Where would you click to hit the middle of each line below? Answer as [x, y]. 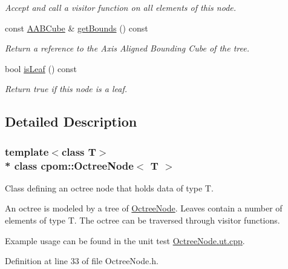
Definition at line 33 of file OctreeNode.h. [82, 261]
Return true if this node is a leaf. [66, 89]
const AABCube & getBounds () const [77, 28]
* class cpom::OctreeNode [69, 165]
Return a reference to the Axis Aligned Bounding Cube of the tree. [127, 48]
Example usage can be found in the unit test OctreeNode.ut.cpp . [125, 240]
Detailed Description [71, 121]
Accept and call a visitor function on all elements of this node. [121, 7]
